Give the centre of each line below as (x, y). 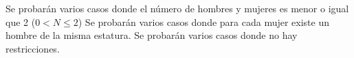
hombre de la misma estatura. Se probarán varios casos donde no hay (152, 35)
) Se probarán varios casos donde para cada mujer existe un (204, 21)
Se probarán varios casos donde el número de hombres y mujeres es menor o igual (177, 8)
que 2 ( (21, 21)
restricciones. (33, 48)
